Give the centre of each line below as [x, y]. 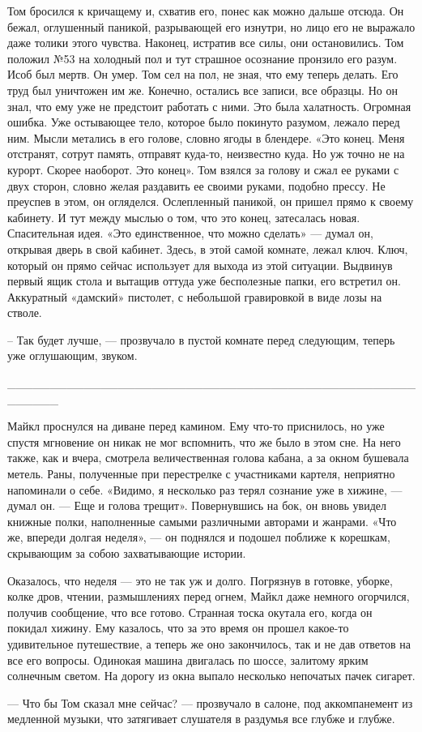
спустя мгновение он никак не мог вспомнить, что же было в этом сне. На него [204, 441]
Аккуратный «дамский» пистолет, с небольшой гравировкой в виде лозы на [195, 296]
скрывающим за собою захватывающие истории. [127, 553]
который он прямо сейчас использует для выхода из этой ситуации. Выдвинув [200, 265]
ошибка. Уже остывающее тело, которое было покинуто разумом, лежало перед [204, 122]
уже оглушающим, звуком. [72, 355]
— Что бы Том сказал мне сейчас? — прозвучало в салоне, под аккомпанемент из [210, 702]
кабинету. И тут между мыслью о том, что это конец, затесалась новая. [184, 217]
